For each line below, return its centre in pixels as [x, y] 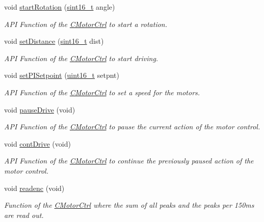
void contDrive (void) [37, 143]
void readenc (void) [34, 188]
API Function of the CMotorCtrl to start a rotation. [86, 24]
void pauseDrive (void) [40, 109]
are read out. [24, 215]
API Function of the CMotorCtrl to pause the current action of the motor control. [132, 127]
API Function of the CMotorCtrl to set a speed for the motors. [102, 92]
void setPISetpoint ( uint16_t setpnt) [62, 75]
